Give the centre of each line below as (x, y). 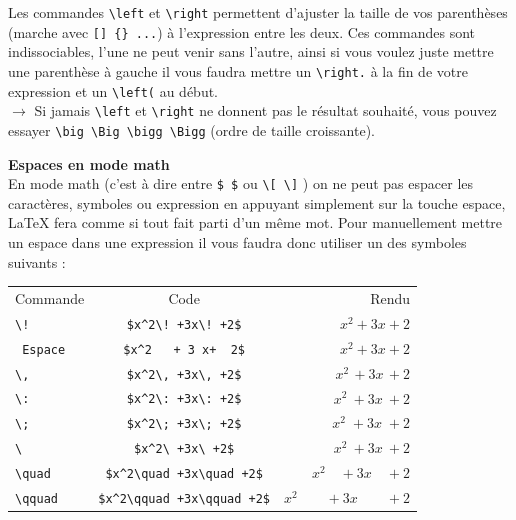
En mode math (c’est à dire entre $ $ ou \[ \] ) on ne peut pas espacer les (241, 183)
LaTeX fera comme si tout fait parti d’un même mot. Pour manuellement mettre (255, 222)
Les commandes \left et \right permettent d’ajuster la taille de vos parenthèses (258, 12)
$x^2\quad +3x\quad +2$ (184, 474)
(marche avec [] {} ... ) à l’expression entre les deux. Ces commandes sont (242, 31)
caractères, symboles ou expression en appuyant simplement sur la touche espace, (257, 202)
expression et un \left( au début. (113, 90)
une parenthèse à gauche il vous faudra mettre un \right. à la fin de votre (238, 70)
